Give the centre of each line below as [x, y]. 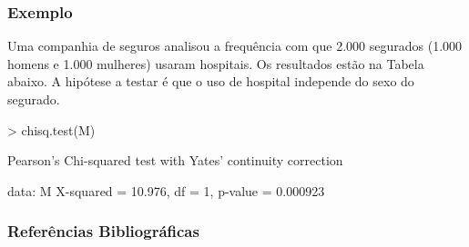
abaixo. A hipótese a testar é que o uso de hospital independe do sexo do [211, 81]
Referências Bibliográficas [103, 231]
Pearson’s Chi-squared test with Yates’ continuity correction [175, 160]
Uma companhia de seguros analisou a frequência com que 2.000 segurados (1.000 [235, 46]
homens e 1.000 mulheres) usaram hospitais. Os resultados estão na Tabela [216, 63]
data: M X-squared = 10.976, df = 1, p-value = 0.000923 [166, 190]
